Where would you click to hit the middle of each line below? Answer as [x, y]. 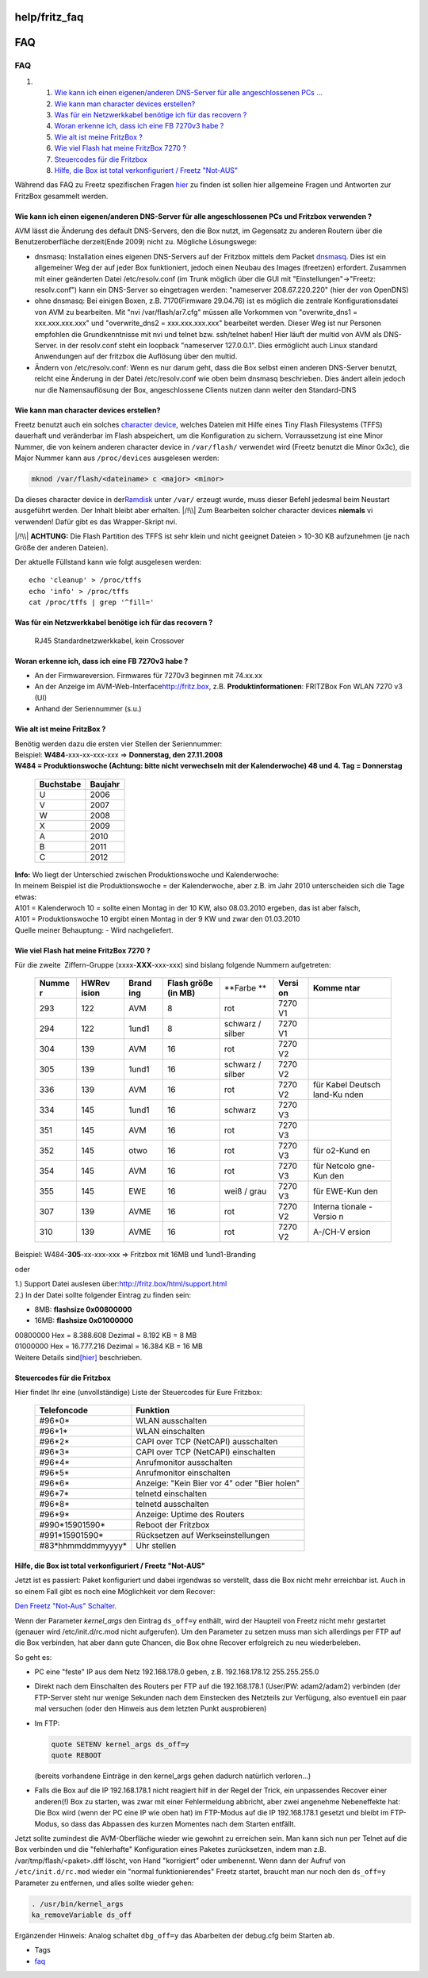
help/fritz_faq [49, 17]
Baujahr [105, 784]
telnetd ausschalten [172, 1505]
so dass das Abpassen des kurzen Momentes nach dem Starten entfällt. [178, 1823]
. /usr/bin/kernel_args [78, 1904]
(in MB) [182, 993]
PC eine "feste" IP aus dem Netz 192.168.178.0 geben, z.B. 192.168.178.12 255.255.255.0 [177, 1672]
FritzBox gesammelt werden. [61, 196]
